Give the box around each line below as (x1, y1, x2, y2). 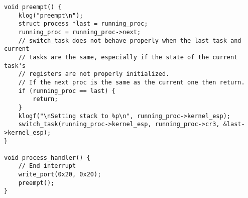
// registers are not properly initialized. (18, 70, 170, 78)
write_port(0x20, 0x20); (18, 171, 101, 178)
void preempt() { (4, 4, 62, 11)
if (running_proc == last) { (18, 87, 115, 94)
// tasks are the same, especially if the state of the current (18, 53, 238, 61)
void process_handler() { (4, 154, 90, 161)
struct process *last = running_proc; (18, 20, 148, 28)
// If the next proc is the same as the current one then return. (18, 78, 245, 86)
